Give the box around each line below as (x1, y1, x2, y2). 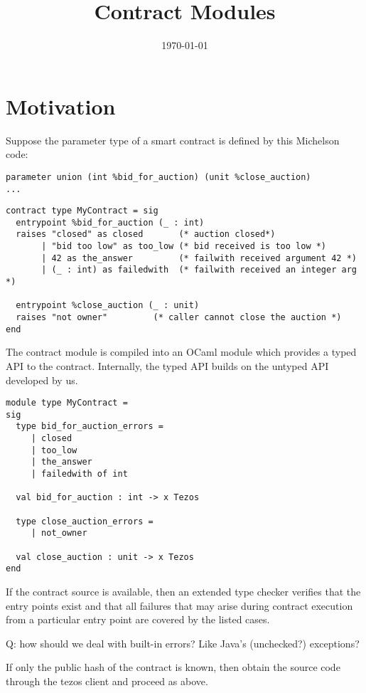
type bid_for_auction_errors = (16, 421, 163, 432)
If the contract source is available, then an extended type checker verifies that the (6, 584, 361, 598)
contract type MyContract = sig (6, 206, 158, 216)
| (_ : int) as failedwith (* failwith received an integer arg (41, 265, 357, 275)
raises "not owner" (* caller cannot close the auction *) (16, 312, 342, 323)
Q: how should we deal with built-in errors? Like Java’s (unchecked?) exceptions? (6, 635, 360, 650)
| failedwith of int (31, 469, 128, 480)
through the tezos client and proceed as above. (6, 673, 208, 688)
